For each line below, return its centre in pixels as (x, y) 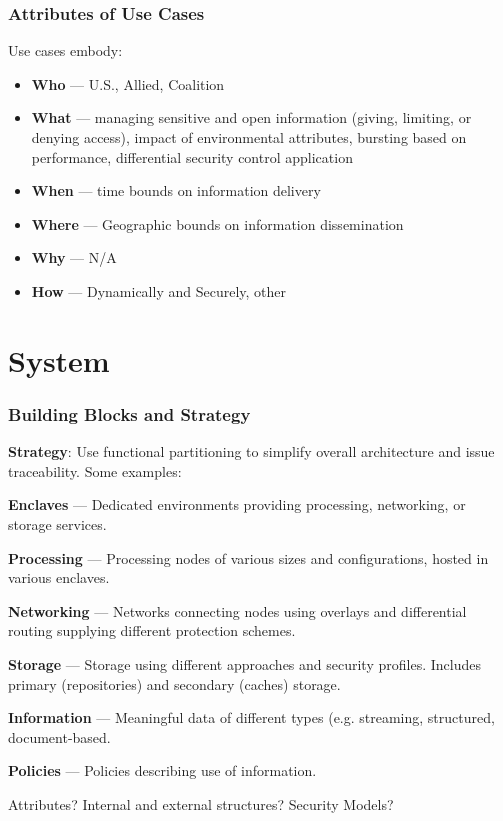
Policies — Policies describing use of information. (162, 770)
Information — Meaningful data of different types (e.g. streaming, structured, (251, 717)
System (59, 359)
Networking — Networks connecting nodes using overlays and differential (237, 610)
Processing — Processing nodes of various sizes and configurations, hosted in (248, 557)
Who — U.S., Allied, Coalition (128, 83)
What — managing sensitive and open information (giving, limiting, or (251, 117)
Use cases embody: (65, 50)
